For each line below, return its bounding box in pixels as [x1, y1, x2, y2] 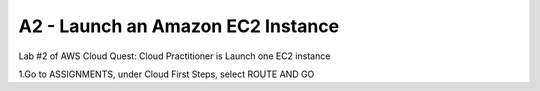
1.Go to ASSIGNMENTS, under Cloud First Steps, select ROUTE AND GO [18, 68, 315, 80]
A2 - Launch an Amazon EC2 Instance [18, 15, 340, 37]
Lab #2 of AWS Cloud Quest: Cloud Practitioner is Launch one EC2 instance [18, 50, 331, 62]
